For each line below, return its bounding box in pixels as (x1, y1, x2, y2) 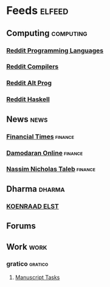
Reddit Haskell (6, 95, 50, 104)
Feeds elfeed (6, 4, 69, 18)
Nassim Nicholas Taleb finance (6, 165, 96, 174)
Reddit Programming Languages (6, 46, 104, 55)
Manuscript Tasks (15, 274, 60, 281)
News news (6, 114, 48, 124)
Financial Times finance (6, 132, 75, 141)
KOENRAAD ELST (6, 202, 59, 210)
